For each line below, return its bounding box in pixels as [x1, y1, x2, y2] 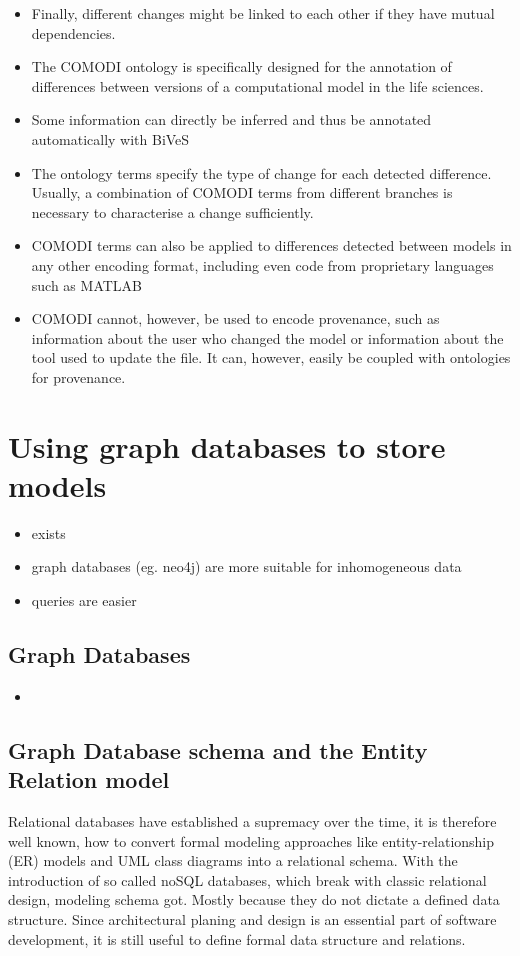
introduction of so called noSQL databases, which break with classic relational [8, 869, 487, 890]
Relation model [8, 764, 170, 795]
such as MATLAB [31, 274, 142, 295]
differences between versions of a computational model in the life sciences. [31, 75, 484, 96]
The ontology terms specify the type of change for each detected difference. [31, 162, 492, 183]
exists [31, 522, 66, 543]
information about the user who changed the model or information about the [31, 327, 504, 348]
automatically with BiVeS [31, 128, 190, 149]
